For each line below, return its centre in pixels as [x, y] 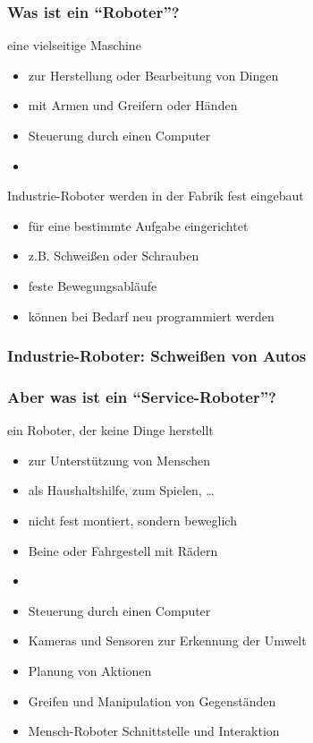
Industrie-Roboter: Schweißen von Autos [157, 356]
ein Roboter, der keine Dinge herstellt [110, 430]
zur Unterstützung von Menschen [119, 460]
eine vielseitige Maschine [74, 45]
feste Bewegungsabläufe [93, 285]
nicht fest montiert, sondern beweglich [132, 520]
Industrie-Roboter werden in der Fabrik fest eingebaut [156, 196]
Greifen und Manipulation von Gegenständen [152, 700]
